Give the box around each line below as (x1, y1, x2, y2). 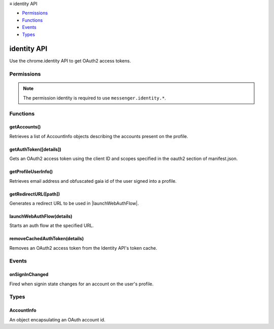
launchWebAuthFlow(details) (9, 213, 73, 219)
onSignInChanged (9, 272, 49, 278)
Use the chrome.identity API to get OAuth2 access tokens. (9, 58, 131, 64)
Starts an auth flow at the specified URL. (9, 222, 94, 228)
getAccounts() (9, 124, 41, 130)
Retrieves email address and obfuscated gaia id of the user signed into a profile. (9, 178, 177, 184)
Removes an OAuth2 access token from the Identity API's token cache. (9, 245, 157, 251)
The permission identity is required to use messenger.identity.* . (23, 94, 166, 101)
